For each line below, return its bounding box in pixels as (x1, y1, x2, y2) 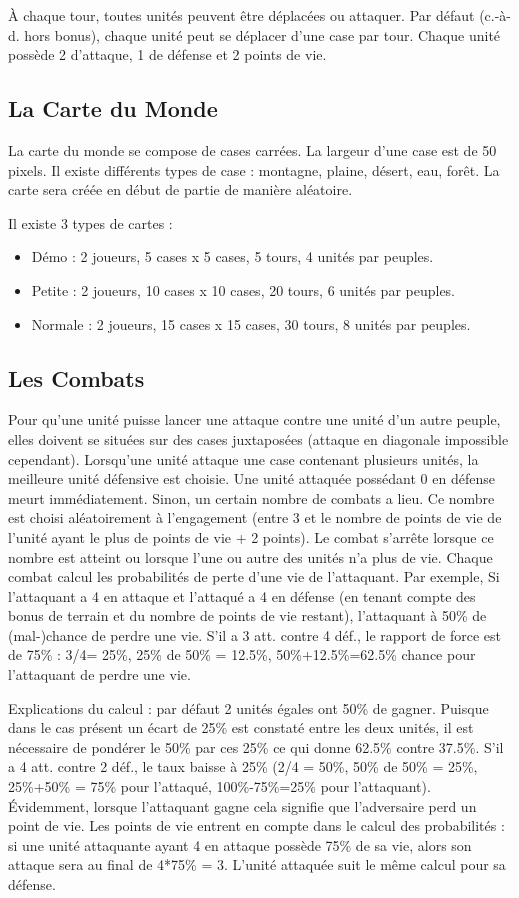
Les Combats (8, 362, 145, 393)
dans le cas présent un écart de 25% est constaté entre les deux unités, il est (8, 717, 474, 738)
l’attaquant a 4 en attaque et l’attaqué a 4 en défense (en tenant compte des (8, 585, 476, 606)
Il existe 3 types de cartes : (8, 212, 173, 233)
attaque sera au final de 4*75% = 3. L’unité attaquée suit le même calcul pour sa (8, 854, 506, 875)
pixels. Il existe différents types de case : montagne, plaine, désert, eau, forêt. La (8, 159, 500, 180)
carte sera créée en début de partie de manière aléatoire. (8, 179, 353, 200)
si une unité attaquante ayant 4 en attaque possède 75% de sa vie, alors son (8, 834, 472, 855)
